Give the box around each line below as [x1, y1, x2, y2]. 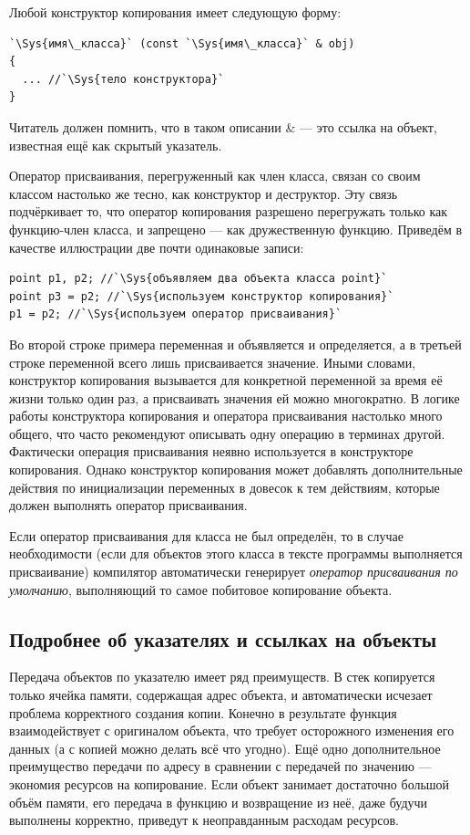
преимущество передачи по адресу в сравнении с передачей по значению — [9, 757, 432, 776]
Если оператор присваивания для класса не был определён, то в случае [9, 526, 404, 545]
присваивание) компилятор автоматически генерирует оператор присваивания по [9, 562, 458, 581]
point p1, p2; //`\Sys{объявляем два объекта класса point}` [9, 272, 388, 286]
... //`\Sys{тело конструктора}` [22, 72, 225, 86]
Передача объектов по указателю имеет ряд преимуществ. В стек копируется [9, 667, 435, 686]
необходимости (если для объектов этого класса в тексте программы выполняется [9, 544, 463, 563]
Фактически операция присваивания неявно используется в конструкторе [9, 442, 414, 461]
